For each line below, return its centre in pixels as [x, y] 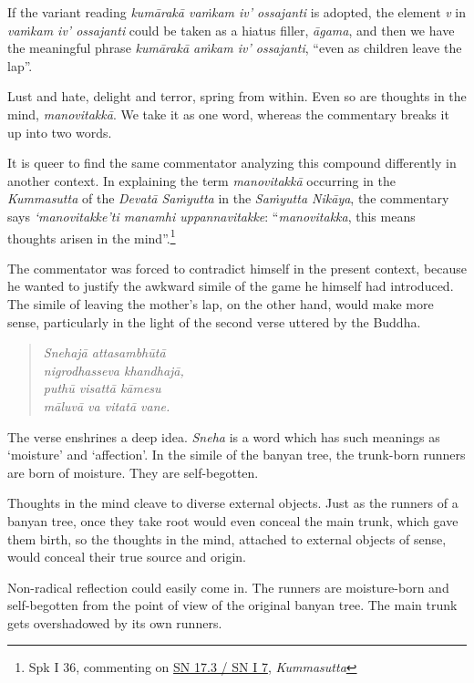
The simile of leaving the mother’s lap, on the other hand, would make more [221, 303]
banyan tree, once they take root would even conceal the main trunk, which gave [233, 520]
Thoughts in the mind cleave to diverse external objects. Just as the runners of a [233, 503]
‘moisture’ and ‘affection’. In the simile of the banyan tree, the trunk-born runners [237, 455]
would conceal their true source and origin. [127, 557]
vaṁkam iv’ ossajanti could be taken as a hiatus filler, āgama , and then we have [231, 30]
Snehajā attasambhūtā [104, 352]
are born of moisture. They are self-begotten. [133, 472]
